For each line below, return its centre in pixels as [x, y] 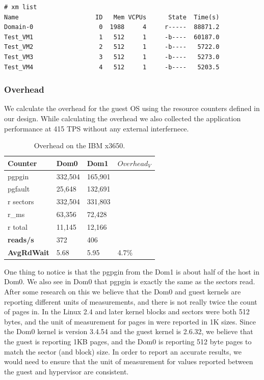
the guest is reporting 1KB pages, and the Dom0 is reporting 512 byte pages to [128, 341]
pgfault [19, 189]
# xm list [21, 7]
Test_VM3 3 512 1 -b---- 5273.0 [112, 57]
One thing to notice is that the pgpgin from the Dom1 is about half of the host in [132, 271]
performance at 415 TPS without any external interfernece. [97, 128]
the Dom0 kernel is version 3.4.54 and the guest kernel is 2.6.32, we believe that [129, 331]
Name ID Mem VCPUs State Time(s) [112, 17]
